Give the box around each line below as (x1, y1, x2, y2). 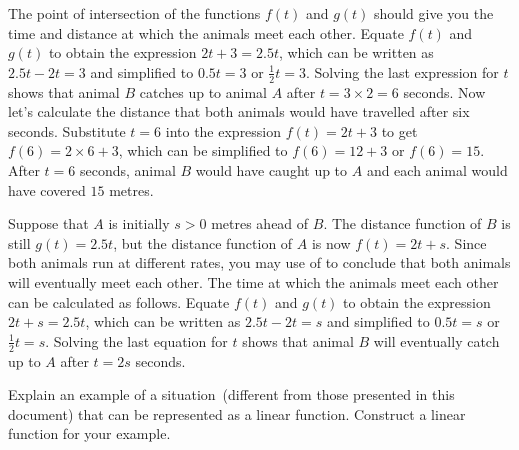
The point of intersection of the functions (8, 3, 261, 23)
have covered (8, 179, 86, 200)
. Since (446, 232, 487, 253)
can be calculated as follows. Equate (8, 291, 230, 312)
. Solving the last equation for (45, 330, 228, 351)
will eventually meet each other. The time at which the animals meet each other (8, 271, 499, 292)
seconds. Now (403, 81, 486, 102)
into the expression (165, 120, 282, 141)
